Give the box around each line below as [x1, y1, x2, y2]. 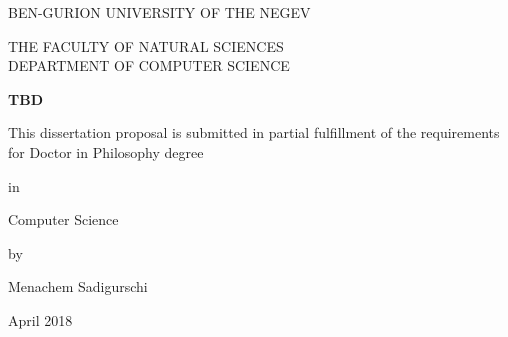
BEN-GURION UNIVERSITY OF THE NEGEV [8, 2, 311, 22]
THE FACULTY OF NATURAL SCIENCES [8, 35, 284, 56]
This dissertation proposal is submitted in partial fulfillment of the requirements [8, 122, 500, 143]
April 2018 [8, 309, 73, 330]
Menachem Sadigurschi [8, 276, 148, 297]
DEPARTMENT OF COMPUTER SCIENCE [8, 55, 290, 76]
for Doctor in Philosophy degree [8, 141, 204, 162]
